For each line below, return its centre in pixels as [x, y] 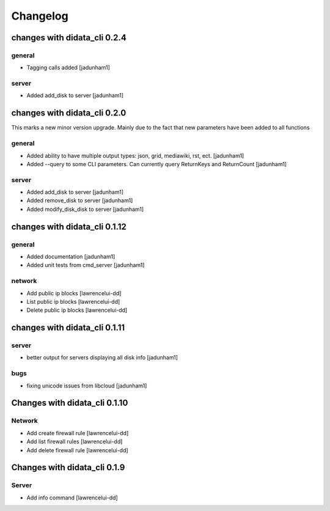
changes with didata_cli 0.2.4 [69, 38]
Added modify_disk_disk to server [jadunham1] [85, 209]
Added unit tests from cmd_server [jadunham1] [86, 265]
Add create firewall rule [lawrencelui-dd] [78, 433]
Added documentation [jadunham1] [71, 256]
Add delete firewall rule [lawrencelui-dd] [77, 450]
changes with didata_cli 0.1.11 [68, 328]
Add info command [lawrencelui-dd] [72, 498]
